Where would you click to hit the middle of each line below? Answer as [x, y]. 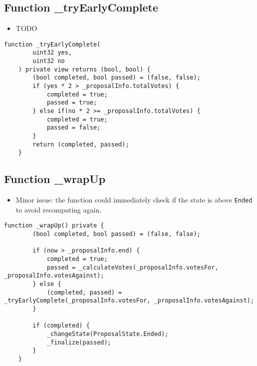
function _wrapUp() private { [54, 226]
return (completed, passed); [81, 144]
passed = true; [72, 103]
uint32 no [49, 61]
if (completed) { [61, 326]
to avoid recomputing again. [59, 209]
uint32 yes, [52, 53]
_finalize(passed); [79, 342]
